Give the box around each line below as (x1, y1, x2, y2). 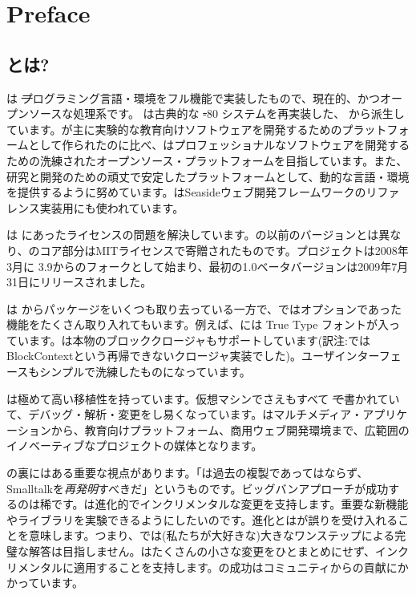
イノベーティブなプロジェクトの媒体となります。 (6, 437, 263, 454)
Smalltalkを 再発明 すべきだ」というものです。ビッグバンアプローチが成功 (6, 480, 389, 496)
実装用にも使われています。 (39, 199, 184, 216)
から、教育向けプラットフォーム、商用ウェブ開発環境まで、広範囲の (50, 421, 410, 438)
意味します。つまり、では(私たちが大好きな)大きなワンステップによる (28, 527, 395, 544)
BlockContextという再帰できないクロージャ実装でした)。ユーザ (6, 347, 335, 364)
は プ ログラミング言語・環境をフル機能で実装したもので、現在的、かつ (6, 89, 381, 106)
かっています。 (6, 574, 83, 591)
